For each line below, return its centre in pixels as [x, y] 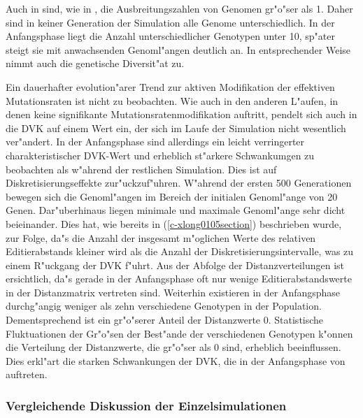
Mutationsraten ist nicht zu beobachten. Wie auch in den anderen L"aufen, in [172, 100]
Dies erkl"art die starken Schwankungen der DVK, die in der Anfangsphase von [176, 360]
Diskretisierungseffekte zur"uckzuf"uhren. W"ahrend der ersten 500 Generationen [179, 183]
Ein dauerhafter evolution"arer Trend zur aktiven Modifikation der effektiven [170, 86]
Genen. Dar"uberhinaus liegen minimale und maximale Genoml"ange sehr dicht [176, 210]
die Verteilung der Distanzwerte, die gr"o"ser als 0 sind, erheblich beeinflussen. [173, 347]
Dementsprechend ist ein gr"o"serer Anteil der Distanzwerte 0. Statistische [165, 320]
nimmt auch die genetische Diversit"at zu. [95, 63]
